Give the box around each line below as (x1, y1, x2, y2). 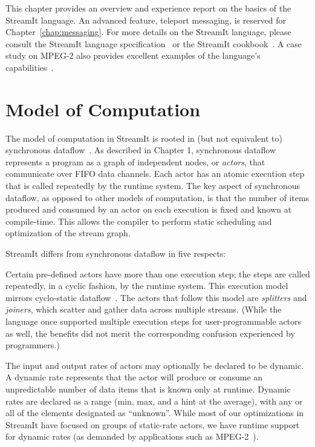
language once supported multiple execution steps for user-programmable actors (5, 315, 302, 327)
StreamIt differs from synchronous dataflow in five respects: (5, 247, 226, 260)
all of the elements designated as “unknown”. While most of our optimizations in (5, 406, 304, 419)
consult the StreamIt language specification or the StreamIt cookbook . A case (5, 37, 302, 50)
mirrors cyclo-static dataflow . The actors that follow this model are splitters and (5, 291, 307, 303)
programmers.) (5, 339, 60, 351)
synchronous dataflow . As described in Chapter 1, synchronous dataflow (5, 144, 276, 156)
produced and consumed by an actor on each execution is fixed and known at (5, 203, 292, 216)
